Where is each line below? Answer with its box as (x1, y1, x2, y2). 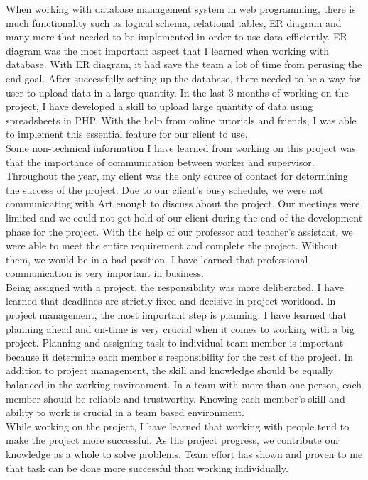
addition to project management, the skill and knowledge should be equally (6, 363, 334, 378)
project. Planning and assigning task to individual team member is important (6, 335, 344, 350)
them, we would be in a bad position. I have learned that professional (6, 251, 308, 266)
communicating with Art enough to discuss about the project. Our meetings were (6, 196, 360, 211)
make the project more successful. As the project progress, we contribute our (6, 432, 340, 447)
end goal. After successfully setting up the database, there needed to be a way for (6, 70, 361, 85)
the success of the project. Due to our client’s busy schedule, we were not (6, 182, 324, 197)
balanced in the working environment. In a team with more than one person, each (6, 377, 362, 392)
